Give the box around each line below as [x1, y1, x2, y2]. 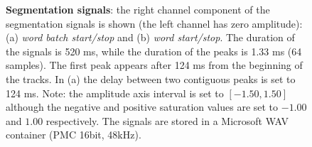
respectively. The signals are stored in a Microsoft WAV [45, 113, 289, 128]
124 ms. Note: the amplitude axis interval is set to [6, 85, 224, 100]
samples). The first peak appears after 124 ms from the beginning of [6, 58, 303, 72]
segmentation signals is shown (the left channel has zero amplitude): [6, 16, 303, 31]
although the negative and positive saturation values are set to [6, 99, 279, 114]
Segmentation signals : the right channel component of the [6, 2, 270, 16]
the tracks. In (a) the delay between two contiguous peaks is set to [6, 71, 296, 86]
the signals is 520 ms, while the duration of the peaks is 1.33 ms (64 [6, 43, 302, 58]
